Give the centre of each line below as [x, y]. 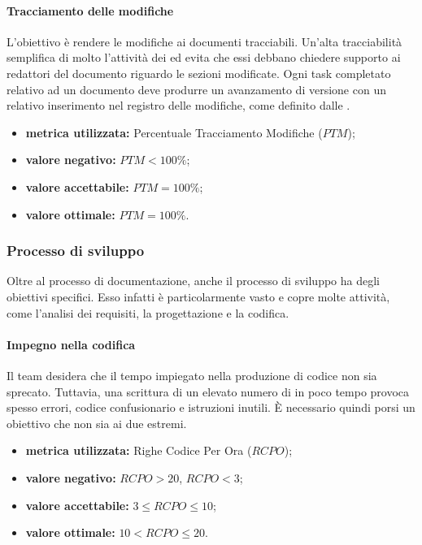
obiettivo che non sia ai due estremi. [97, 423]
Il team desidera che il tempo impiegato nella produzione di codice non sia [192, 375]
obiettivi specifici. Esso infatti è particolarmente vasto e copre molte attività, [198, 296]
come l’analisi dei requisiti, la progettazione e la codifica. [148, 312]
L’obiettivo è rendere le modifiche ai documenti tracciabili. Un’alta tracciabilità [204, 41]
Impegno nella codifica [71, 344]
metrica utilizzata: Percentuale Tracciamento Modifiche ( [174, 132]
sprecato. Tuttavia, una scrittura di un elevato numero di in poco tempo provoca [208, 391]
